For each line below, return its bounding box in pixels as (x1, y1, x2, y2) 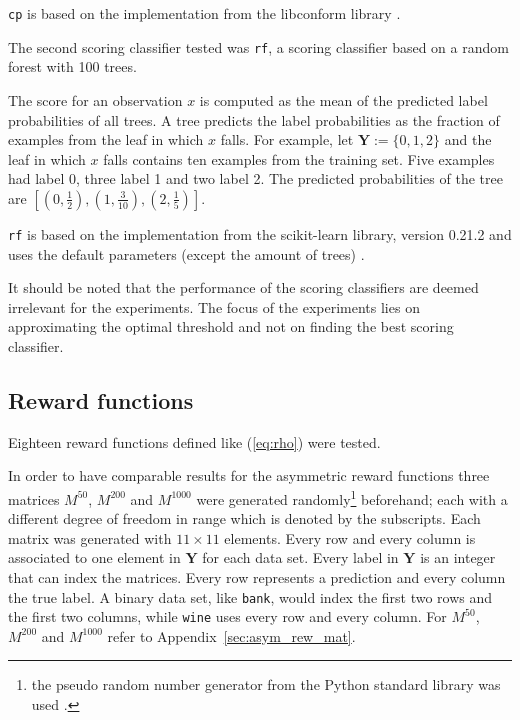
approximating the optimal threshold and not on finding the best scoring (8, 316, 454, 337)
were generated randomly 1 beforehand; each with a (196, 485, 508, 509)
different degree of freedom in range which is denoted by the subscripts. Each (8, 508, 481, 529)
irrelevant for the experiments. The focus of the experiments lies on (8, 296, 420, 317)
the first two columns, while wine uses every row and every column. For (8, 606, 447, 627)
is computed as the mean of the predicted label (199, 89, 488, 110)
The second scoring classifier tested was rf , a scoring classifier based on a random (8, 36, 509, 57)
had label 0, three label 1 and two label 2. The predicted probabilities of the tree (8, 168, 503, 189)
